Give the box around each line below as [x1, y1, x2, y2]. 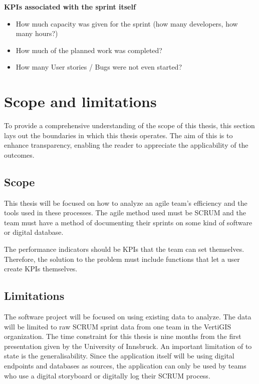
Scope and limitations [4, 91, 157, 112]
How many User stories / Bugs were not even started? [16, 62, 182, 72]
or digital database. [4, 227, 64, 237]
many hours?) [16, 28, 58, 39]
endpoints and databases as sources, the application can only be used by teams [4, 360, 246, 370]
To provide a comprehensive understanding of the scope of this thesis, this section [4, 120, 255, 131]
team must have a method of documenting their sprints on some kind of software [4, 217, 252, 227]
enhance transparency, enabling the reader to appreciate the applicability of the [4, 140, 248, 150]
